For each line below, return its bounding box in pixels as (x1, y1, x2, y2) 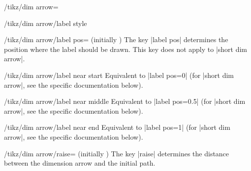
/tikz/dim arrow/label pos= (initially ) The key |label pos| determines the (4, 34, 228, 45)
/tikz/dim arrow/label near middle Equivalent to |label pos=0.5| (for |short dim (4, 96, 246, 106)
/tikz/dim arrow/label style (4, 18, 87, 28)
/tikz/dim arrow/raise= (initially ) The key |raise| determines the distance (4, 148, 229, 158)
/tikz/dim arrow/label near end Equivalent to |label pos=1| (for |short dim (4, 122, 230, 132)
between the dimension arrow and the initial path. (4, 158, 156, 168)
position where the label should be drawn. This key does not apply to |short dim (4, 44, 248, 54)
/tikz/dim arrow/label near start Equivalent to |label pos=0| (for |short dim (4, 70, 234, 80)
